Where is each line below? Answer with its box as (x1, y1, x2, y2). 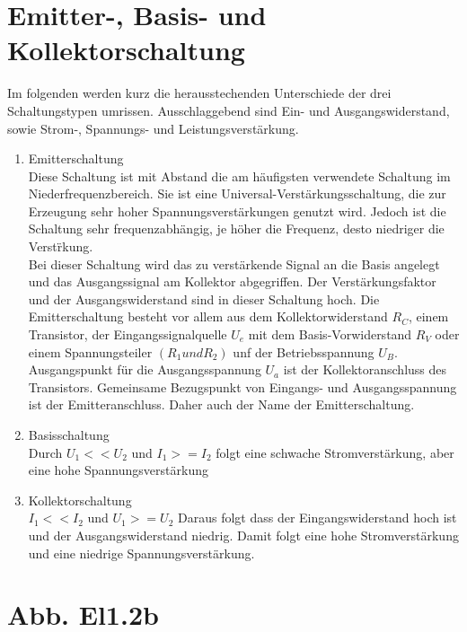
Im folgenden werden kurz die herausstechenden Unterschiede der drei (7, 83, 392, 102)
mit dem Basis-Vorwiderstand (248, 325, 412, 344)
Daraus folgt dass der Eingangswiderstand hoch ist (177, 508, 457, 527)
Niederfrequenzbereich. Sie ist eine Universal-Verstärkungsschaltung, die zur (28, 184, 446, 203)
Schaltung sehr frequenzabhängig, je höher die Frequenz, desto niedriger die (28, 219, 445, 238)
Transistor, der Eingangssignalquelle (28, 325, 227, 344)
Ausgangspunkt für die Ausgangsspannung (28, 360, 261, 379)
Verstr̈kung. (28, 237, 93, 256)
